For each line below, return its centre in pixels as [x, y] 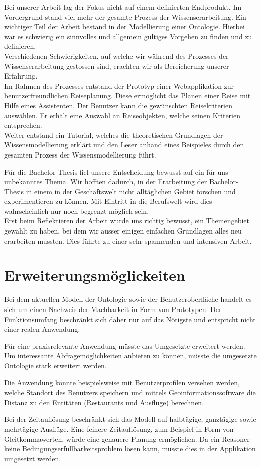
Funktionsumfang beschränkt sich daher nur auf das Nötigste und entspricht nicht [130, 319]
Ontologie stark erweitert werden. [55, 365]
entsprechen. [23, 125]
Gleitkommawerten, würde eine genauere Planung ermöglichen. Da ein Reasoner [127, 439]
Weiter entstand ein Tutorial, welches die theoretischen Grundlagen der [114, 135]
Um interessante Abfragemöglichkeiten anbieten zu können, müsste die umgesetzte [130, 356]
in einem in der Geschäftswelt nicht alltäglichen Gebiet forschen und [131, 191]
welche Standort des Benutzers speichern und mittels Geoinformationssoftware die [130, 392]
